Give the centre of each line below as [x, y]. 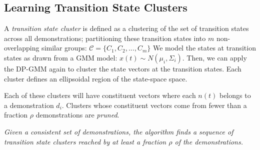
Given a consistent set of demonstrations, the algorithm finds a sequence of [119, 131]
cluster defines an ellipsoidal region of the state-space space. [96, 78]
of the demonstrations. [209, 141]
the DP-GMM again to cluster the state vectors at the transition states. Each [123, 68]
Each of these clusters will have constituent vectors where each [100, 95]
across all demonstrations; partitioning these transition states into [105, 38]
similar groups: [64, 48]
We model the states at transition [204, 48]
